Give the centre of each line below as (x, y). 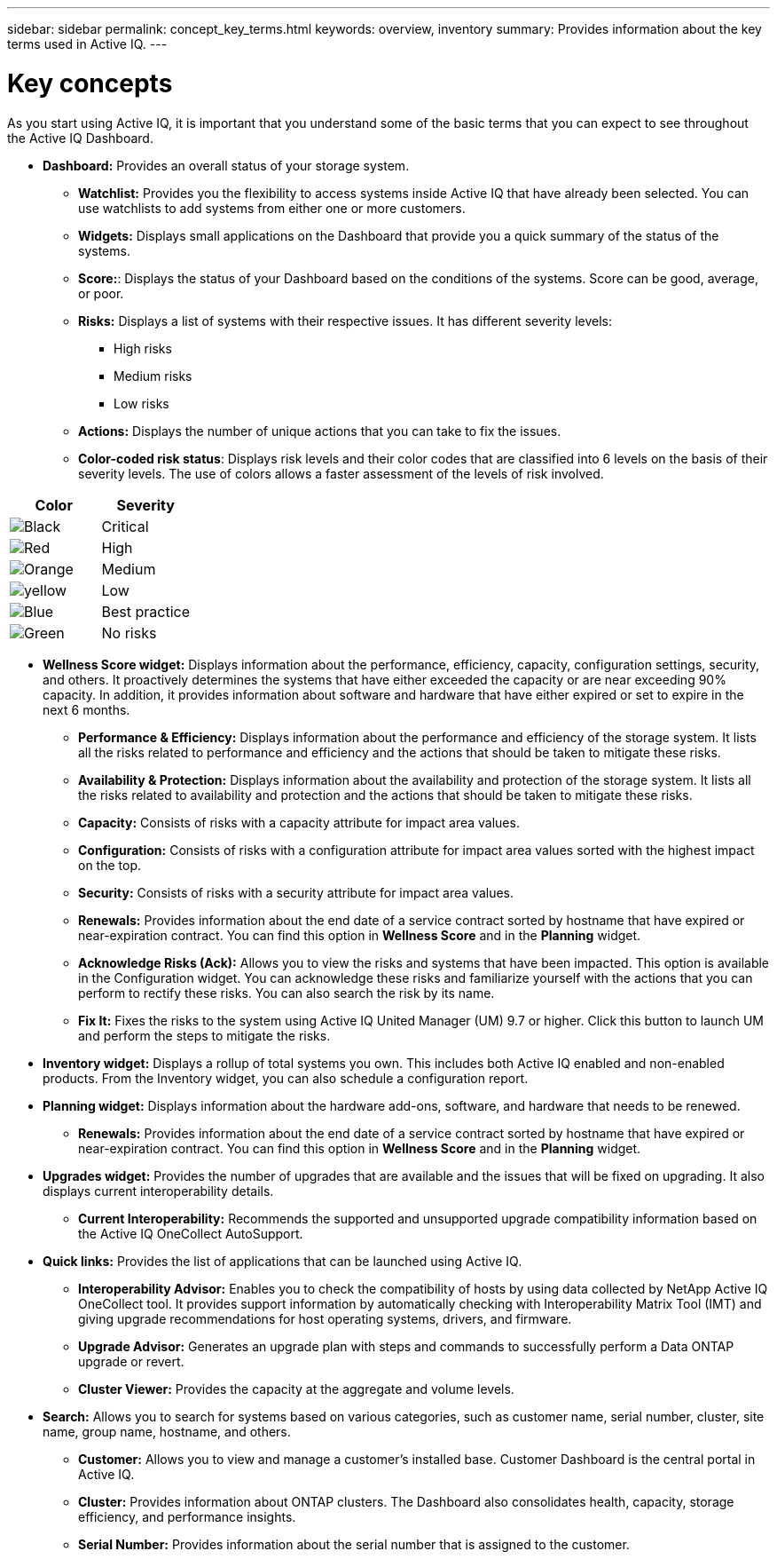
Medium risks (153, 376)
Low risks (141, 403)
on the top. (110, 865)
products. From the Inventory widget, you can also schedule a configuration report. (286, 1078)
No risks (129, 633)
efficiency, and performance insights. (187, 1516)
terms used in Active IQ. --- (87, 44)
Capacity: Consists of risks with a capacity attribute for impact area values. (299, 822)
